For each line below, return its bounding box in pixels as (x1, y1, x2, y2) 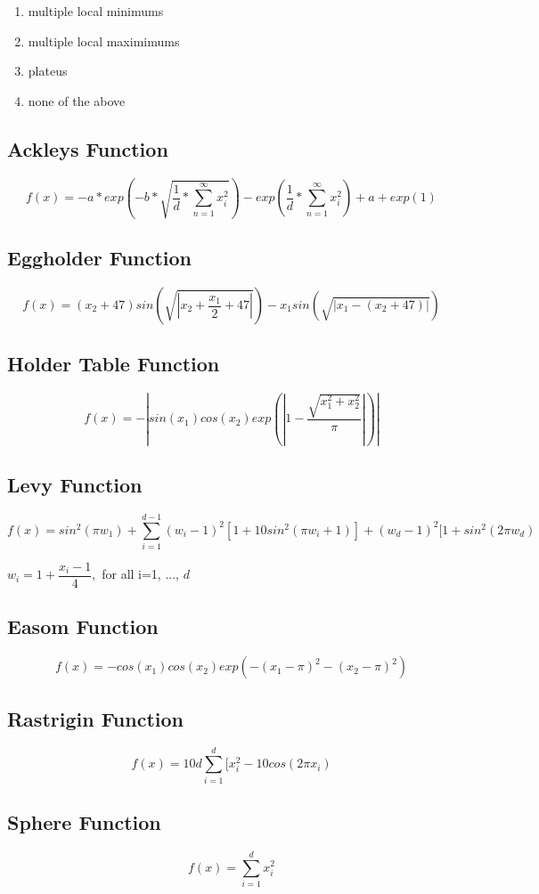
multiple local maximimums (28, 31, 180, 50)
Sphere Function (7, 808, 161, 835)
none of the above (28, 91, 126, 110)
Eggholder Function (7, 244, 192, 272)
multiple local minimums (28, 2, 164, 20)
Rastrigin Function (7, 704, 184, 732)
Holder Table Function (7, 350, 220, 378)
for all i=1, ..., (102, 565, 179, 583)
